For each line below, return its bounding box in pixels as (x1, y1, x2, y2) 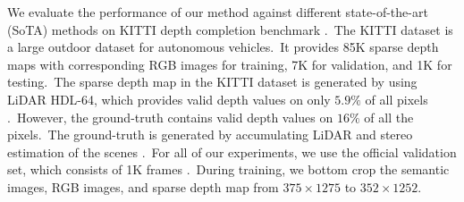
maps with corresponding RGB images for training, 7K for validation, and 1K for (7, 55, 452, 73)
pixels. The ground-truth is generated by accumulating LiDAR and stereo (7, 125, 413, 144)
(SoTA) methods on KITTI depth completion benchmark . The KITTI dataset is (7, 20, 453, 38)
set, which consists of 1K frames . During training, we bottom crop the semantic (7, 160, 450, 179)
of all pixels (365, 89, 428, 108)
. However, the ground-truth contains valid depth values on (7, 107, 333, 126)
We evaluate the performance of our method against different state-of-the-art (7, 3, 428, 21)
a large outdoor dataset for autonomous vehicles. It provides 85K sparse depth (7, 38, 439, 56)
